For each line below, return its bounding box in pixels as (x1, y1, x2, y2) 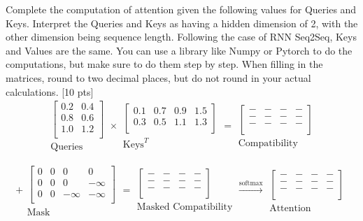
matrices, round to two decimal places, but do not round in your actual (6, 70, 311, 85)
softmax (239, 180, 263, 187)
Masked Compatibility (136, 202, 233, 213)
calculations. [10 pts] (6, 84, 94, 99)
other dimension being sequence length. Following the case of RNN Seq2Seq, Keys (6, 29, 357, 44)
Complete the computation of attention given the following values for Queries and (6, 2, 357, 16)
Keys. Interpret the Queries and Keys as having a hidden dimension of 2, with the (6, 15, 358, 30)
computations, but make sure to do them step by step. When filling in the (6, 57, 323, 71)
